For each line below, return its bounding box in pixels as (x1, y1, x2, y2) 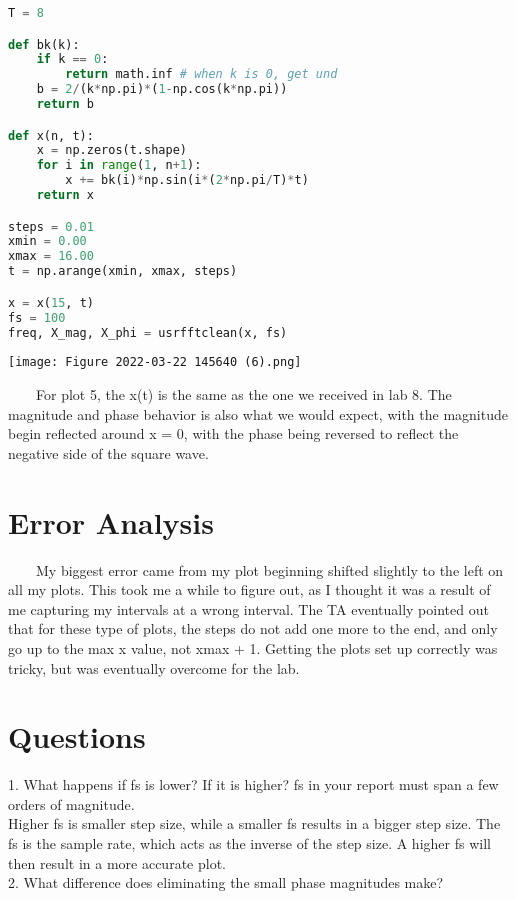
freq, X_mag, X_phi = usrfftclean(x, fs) (8, 325, 288, 340)
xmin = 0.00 (8, 234, 87, 249)
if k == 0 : (36, 52, 109, 67)
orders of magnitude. (8, 793, 135, 814)
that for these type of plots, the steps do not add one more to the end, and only (8, 618, 498, 639)
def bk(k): (8, 37, 80, 52)
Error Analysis (8, 501, 214, 542)
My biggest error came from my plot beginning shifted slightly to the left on (35, 559, 504, 580)
